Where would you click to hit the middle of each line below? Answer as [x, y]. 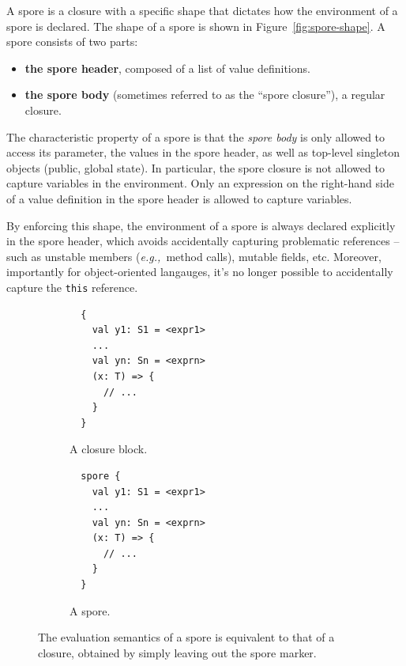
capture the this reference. [72, 287]
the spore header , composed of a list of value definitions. [167, 68]
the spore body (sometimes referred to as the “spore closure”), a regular [205, 95]
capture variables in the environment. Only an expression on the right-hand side [200, 183]
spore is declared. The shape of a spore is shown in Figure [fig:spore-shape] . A [196, 26]
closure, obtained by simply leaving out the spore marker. [177, 652]
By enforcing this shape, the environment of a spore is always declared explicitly [201, 225]
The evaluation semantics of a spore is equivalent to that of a [186, 637]
